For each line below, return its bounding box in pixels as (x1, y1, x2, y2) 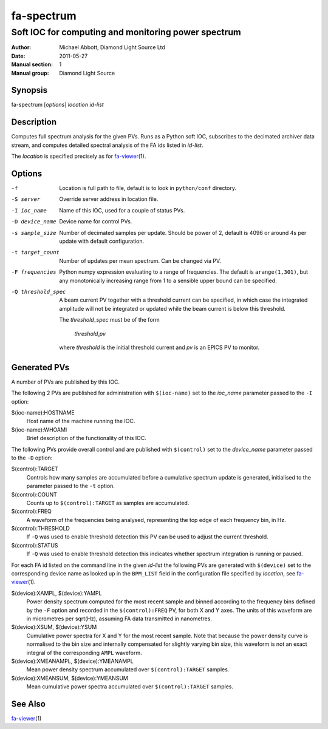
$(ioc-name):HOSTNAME (11, 409, 75, 416)
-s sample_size (11, 229, 57, 236)
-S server (11, 196, 41, 203)
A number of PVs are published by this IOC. (11, 378, 120, 385)
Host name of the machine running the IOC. (26, 418, 135, 425)
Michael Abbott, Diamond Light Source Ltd (59, 44, 165, 51)
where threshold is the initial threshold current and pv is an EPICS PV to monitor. (59, 344, 260, 351)
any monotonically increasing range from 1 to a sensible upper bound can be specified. (59, 277, 277, 284)
